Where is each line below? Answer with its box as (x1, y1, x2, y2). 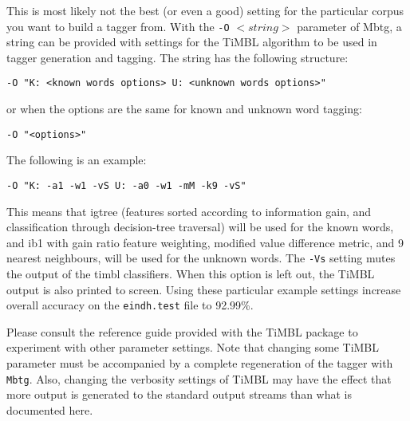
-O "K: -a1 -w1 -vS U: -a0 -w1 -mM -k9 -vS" (6, 179, 246, 191)
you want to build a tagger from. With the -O (6, 18, 230, 34)
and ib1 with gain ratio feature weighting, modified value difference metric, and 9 (6, 234, 404, 250)
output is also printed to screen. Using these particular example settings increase (6, 281, 401, 297)
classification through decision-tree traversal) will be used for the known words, (6, 218, 394, 235)
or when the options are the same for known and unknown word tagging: (6, 100, 362, 117)
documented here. (6, 401, 93, 418)
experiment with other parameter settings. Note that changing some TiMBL (6, 339, 380, 356)
